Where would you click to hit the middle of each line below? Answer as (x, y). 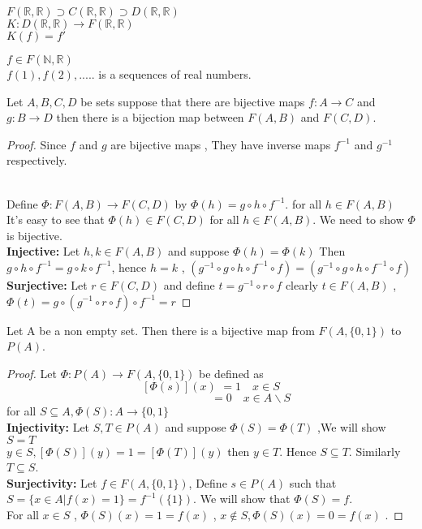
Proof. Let (32, 373)
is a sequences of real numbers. (175, 74)
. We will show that (242, 499)
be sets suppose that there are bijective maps (193, 101)
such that (313, 482)
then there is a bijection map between (150, 117)
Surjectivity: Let (52, 482)
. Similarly (375, 451)
